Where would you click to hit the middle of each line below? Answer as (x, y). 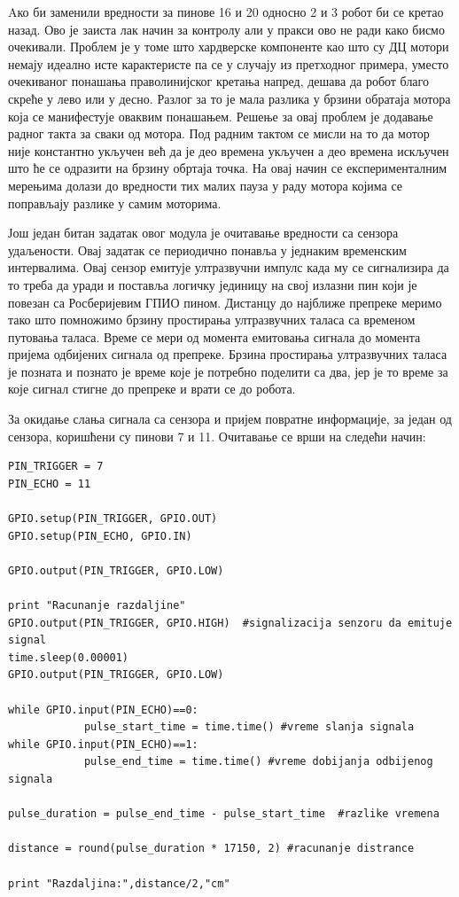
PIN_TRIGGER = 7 (56, 467)
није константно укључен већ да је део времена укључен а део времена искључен (229, 150)
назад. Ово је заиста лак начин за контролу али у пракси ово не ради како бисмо (226, 29)
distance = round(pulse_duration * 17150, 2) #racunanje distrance (211, 849)
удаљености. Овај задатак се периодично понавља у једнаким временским (207, 250)
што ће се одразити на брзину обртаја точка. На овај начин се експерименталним (228, 168)
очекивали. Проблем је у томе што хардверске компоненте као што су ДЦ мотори (229, 47)
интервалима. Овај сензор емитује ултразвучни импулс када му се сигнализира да (229, 267)
